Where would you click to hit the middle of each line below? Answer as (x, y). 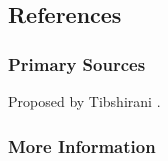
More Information (82, 145)
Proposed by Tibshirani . (84, 101)
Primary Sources (77, 63)
